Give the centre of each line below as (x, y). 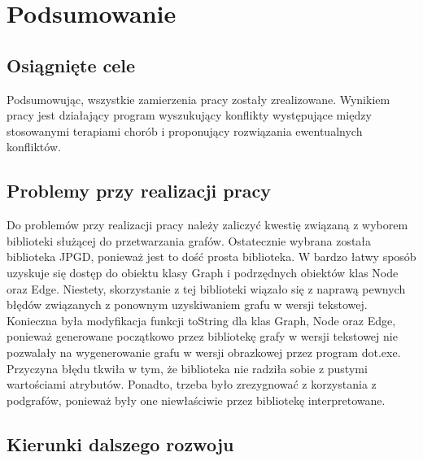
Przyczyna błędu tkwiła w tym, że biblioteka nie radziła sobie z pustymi (187, 368)
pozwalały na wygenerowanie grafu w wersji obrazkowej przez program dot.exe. (204, 352)
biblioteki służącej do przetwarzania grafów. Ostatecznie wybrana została (189, 240)
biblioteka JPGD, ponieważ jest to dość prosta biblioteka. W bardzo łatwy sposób (211, 257)
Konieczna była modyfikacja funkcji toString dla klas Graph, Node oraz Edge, (201, 320)
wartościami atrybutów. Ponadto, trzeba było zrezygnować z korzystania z (192, 384)
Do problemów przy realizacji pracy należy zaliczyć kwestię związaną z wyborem (207, 225)
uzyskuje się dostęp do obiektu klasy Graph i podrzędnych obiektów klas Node (203, 272)
